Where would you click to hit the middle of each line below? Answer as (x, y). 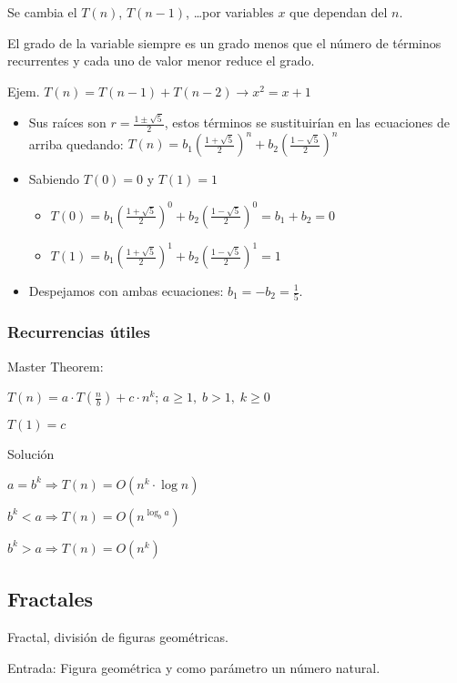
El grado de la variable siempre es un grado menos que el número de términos (224, 42)
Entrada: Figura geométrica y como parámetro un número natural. (194, 667)
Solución (31, 454)
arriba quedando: (76, 143)
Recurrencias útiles (79, 332)
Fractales (51, 599)
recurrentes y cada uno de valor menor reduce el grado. (161, 61)
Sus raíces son (67, 122)
